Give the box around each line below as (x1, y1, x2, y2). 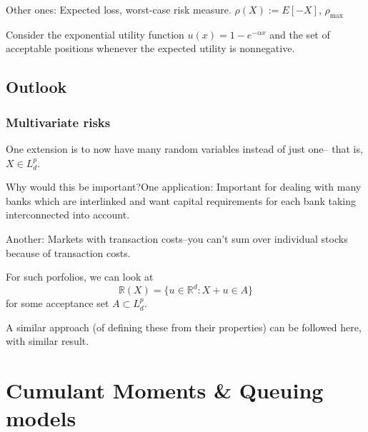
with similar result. (6, 333, 89, 348)
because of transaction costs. (6, 245, 131, 260)
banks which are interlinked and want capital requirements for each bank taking (6, 193, 356, 208)
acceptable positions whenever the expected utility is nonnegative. (6, 41, 295, 56)
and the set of (269, 26, 330, 41)
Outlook (6, 76, 67, 98)
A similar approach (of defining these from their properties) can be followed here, (6, 319, 362, 334)
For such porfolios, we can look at (6, 269, 154, 284)
